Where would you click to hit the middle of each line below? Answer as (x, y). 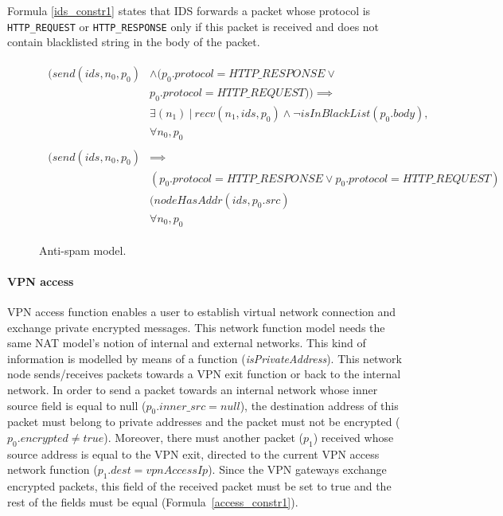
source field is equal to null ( (77, 405)
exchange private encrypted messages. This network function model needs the (196, 327)
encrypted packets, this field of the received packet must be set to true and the (199, 486)
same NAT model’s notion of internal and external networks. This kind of (187, 343)
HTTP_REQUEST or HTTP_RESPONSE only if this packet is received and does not (193, 26)
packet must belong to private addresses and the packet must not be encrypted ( (204, 422)
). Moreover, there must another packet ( (204, 437)
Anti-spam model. (83, 250)
